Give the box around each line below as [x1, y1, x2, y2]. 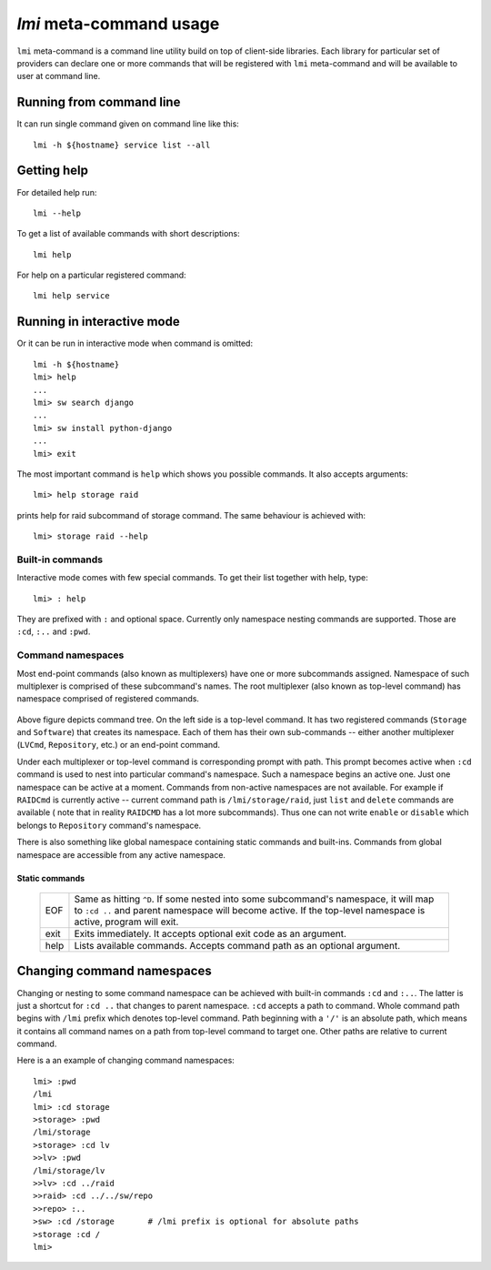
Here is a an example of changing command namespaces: [16, 1055, 235, 1066]
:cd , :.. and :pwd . [16, 626, 91, 637]
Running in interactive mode [16, 314, 181, 329]
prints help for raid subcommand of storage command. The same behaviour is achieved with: [16, 509, 366, 520]
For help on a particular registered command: [16, 269, 186, 281]
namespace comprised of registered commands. [16, 693, 200, 704]
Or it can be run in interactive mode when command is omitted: [16, 338, 254, 349]
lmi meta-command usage [16, 14, 220, 34]
